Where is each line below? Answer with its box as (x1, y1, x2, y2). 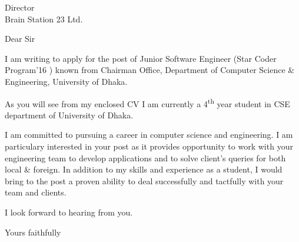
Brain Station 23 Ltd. (5, 12, 83, 25)
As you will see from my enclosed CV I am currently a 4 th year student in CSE (5, 95, 290, 110)
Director (5, 1, 35, 13)
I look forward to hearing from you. (5, 205, 133, 218)
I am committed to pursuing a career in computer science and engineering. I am (5, 128, 293, 141)
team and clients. (5, 186, 67, 198)
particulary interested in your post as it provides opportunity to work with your (5, 140, 293, 152)
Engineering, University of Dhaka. (5, 75, 128, 87)
